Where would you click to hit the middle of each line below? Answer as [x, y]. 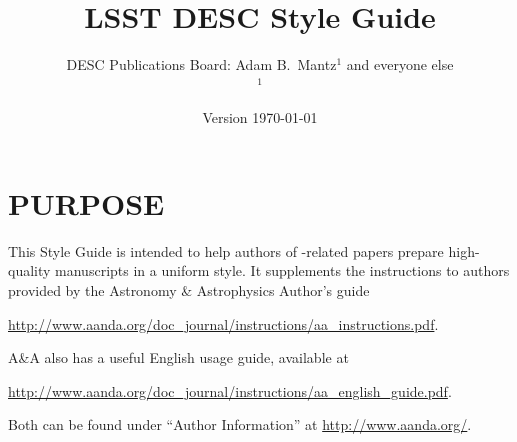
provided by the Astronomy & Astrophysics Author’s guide [189, 290]
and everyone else [400, 64]
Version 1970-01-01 [260, 117]
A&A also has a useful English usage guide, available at [178, 357]
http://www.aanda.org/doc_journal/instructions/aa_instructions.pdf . [223, 323]
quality [29, 270]
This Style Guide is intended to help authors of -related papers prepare [226, 250]
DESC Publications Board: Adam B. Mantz [201, 64]
